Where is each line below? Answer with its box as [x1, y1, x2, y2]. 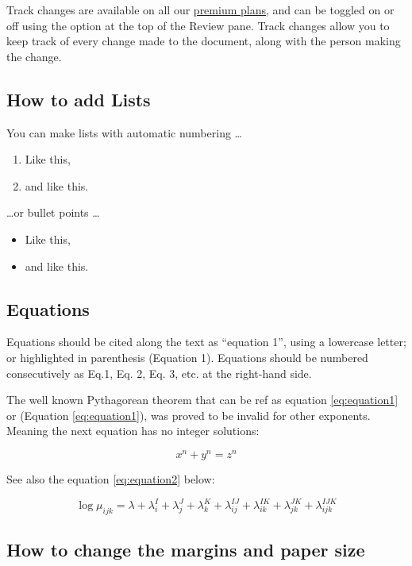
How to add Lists [6, 87, 151, 111]
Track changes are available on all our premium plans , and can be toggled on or [6, 2, 395, 17]
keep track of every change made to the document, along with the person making [6, 33, 401, 49]
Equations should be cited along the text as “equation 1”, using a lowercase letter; [6, 333, 406, 350]
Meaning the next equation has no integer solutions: [6, 422, 260, 439]
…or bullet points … [6, 204, 100, 221]
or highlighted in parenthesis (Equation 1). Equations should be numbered [6, 348, 368, 365]
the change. [6, 48, 62, 64]
